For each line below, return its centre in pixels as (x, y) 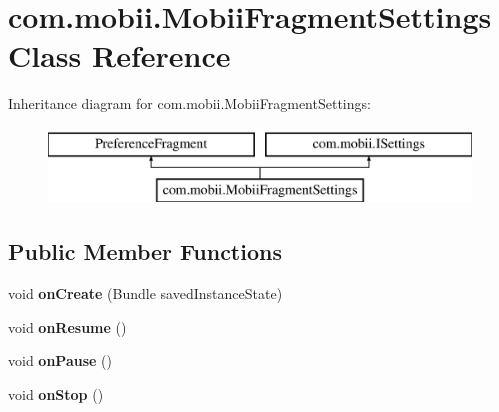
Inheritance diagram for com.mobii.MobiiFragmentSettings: (189, 103)
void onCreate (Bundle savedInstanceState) (145, 293)
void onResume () (67, 326)
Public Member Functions (145, 251)
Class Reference (119, 55)
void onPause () (60, 360)
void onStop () (56, 394)
